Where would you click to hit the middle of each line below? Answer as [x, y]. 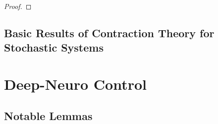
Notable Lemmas [48, 115]
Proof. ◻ [18, 6]
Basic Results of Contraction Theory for [109, 32]
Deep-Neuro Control [75, 84]
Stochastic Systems [54, 47]
